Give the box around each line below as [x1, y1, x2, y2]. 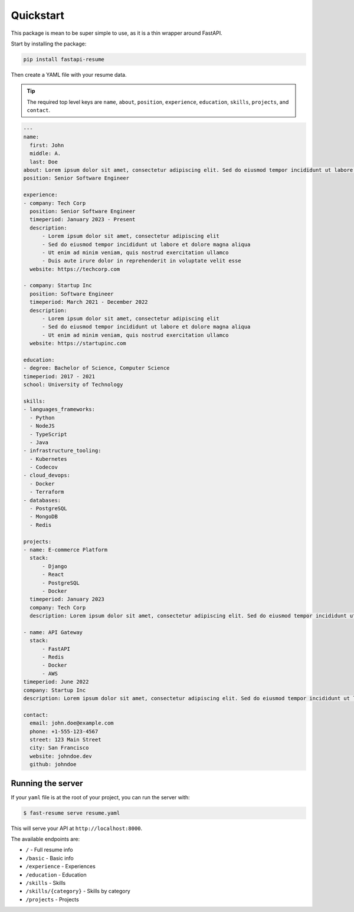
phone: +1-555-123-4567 [29, 728, 99, 734]
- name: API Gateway [23, 629, 83, 635]
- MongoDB [29, 513, 58, 520]
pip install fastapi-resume [23, 56, 104, 63]
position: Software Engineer [29, 290, 114, 297]
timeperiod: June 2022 [23, 678, 89, 685]
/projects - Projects [25, 895, 79, 903]
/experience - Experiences [25, 863, 96, 870]
